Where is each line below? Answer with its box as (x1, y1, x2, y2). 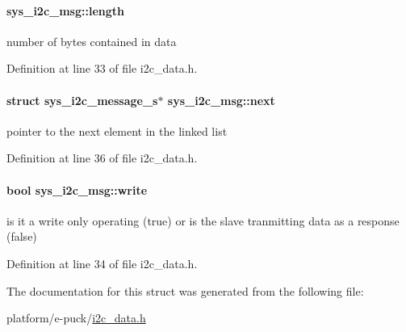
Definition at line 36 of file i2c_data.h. (6, 149, 198, 166)
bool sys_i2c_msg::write (6, 181, 148, 198)
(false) (6, 228, 37, 245)
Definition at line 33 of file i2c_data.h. (6, 60, 198, 77)
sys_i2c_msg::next (167, 91, 275, 108)
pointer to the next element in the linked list (6, 122, 228, 139)
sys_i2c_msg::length (6, 2, 125, 19)
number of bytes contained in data (6, 32, 177, 49)
